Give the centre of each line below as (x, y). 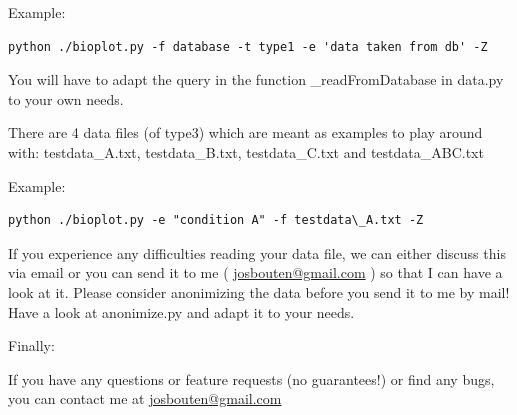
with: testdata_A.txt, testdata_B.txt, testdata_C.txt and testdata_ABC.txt (246, 151)
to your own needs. (66, 98)
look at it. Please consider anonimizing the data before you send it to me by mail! (259, 291)
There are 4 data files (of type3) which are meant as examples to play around (245, 132)
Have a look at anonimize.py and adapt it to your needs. (181, 311)
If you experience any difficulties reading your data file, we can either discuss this (257, 252)
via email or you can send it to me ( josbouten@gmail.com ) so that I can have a (255, 272)
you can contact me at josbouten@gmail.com (145, 398)
